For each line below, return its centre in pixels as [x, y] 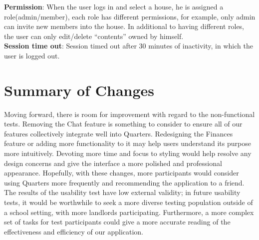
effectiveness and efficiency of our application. [74, 231]
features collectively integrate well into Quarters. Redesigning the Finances [119, 133]
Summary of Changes [79, 90]
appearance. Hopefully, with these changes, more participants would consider [122, 173]
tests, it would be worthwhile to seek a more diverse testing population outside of [129, 202]
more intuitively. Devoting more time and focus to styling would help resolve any [128, 153]
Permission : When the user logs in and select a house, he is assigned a [114, 6]
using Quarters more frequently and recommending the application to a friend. [124, 182]
